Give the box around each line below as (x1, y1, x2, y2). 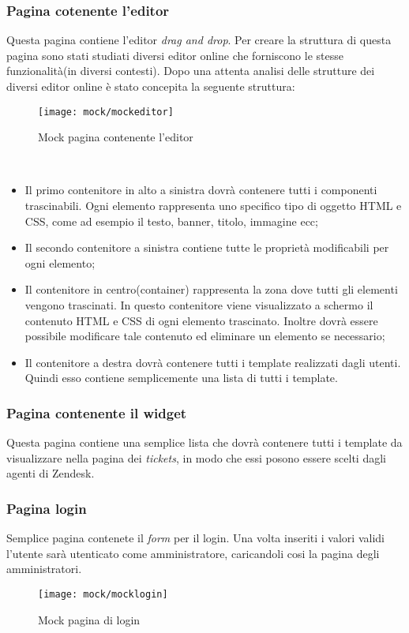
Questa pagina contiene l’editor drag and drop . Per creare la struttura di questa (6, 32, 392, 48)
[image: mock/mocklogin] (38, 588, 168, 600)
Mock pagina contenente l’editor (38, 129, 193, 145)
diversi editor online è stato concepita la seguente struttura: (6, 78, 295, 94)
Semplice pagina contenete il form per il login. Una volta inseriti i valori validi (6, 530, 385, 546)
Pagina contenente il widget (6, 403, 187, 422)
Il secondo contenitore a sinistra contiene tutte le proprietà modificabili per (24, 239, 389, 256)
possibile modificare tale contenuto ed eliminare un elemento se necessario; (24, 328, 385, 344)
